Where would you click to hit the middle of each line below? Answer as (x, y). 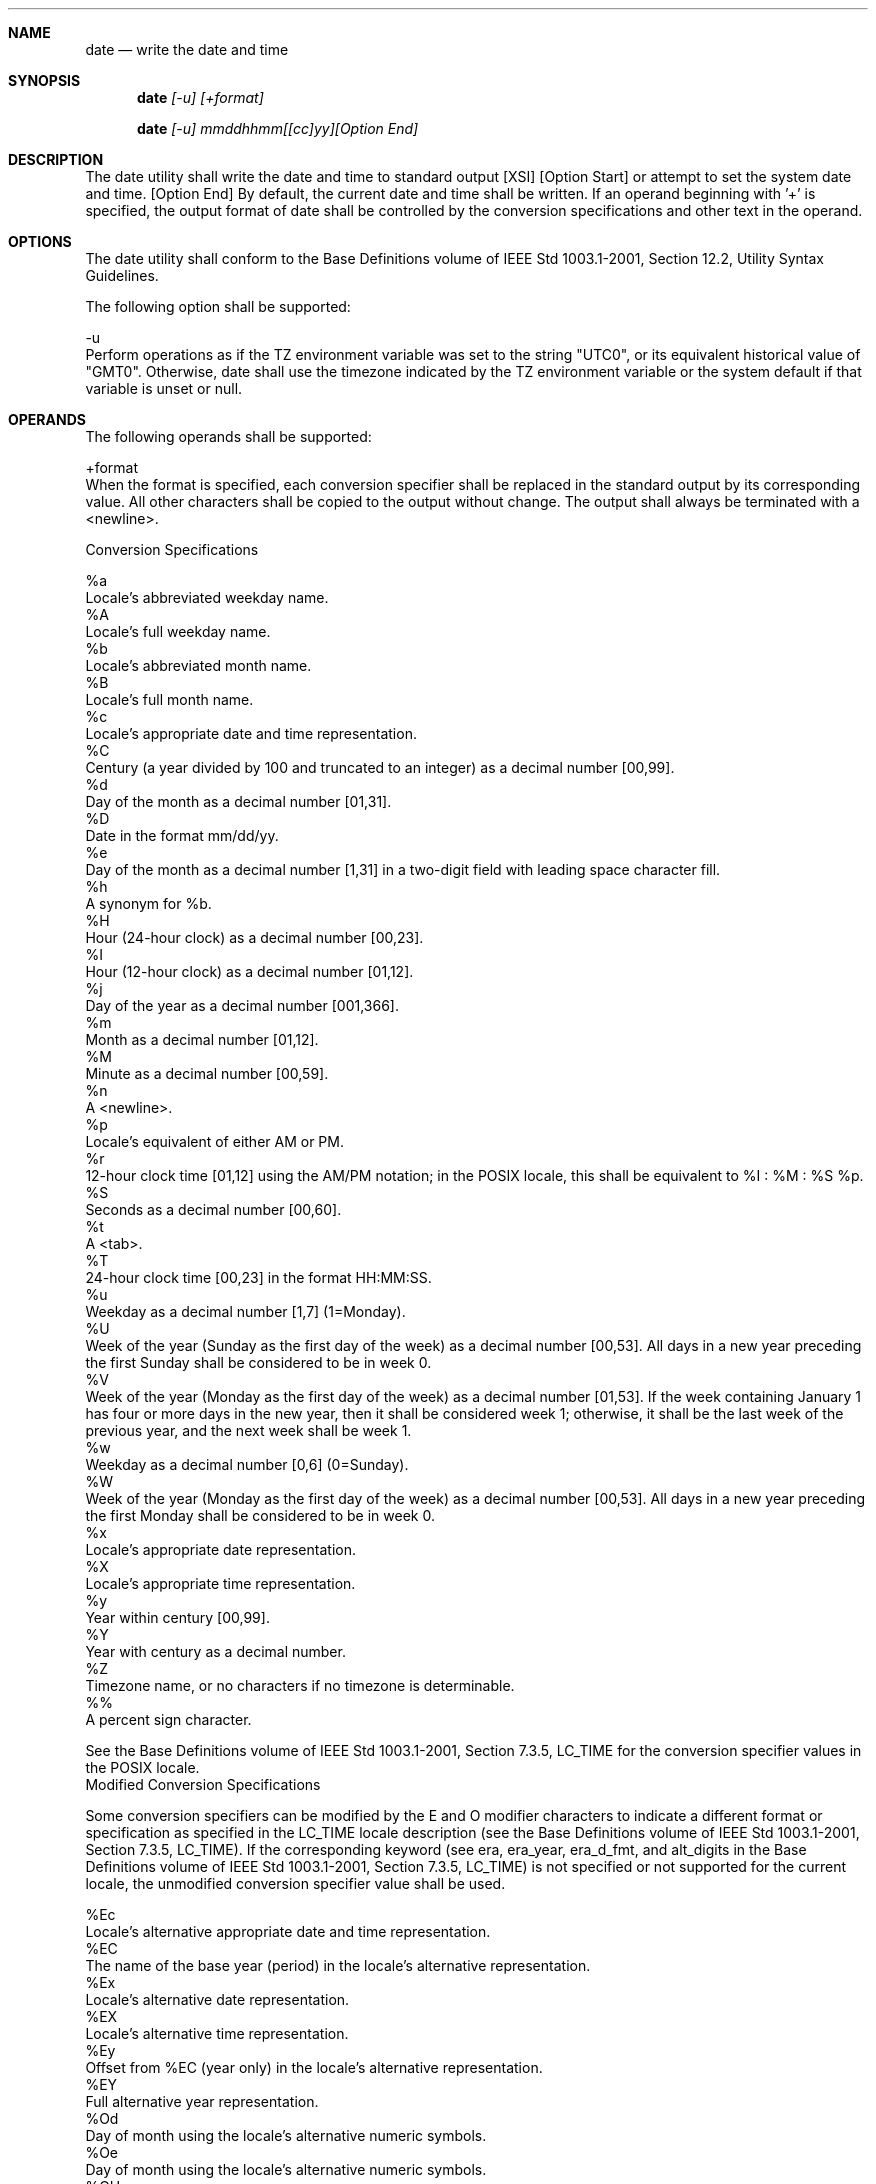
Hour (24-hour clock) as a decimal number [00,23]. (254, 937)
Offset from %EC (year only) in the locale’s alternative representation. (314, 2067)
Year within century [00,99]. (177, 1617)
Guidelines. (122, 275)
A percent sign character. (168, 1719)
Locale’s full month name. (169, 699)
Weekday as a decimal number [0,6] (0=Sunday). (247, 1464)
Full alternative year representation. (202, 2101)
